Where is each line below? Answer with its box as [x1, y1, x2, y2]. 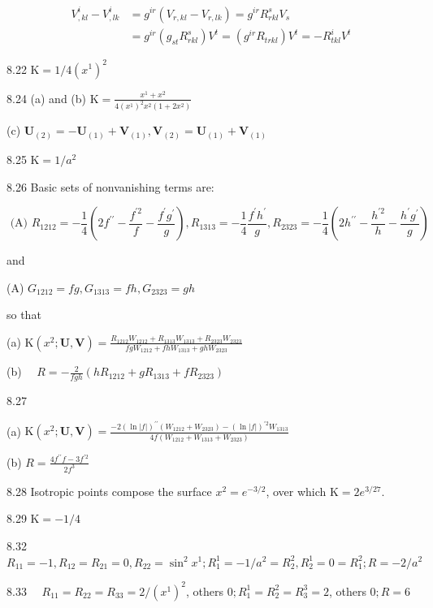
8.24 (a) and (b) [6, 89, 87, 106]
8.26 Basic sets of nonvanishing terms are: [6, 178, 214, 195]
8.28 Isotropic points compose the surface [6, 482, 212, 499]
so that [6, 306, 41, 323]
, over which [266, 482, 327, 499]
